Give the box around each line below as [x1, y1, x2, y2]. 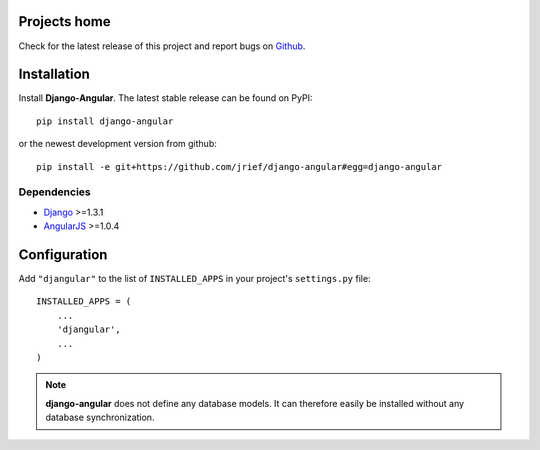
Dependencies [18, 185, 92, 199]
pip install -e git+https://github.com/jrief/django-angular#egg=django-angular [36, 161, 443, 172]
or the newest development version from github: [18, 138, 217, 150]
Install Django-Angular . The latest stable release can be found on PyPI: [18, 92, 313, 104]
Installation [18, 66, 90, 83]
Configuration [18, 246, 108, 263]
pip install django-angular [36, 115, 174, 127]
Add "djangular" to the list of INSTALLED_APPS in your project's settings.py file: [18, 273, 371, 285]
